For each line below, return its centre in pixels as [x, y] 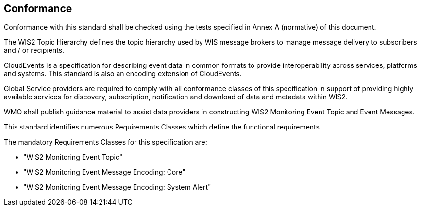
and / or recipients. [34, 50]
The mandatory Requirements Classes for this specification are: [106, 142]
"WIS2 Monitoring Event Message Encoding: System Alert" [117, 187]
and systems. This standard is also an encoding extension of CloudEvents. [123, 74]
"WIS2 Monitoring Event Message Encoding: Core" [104, 172]
